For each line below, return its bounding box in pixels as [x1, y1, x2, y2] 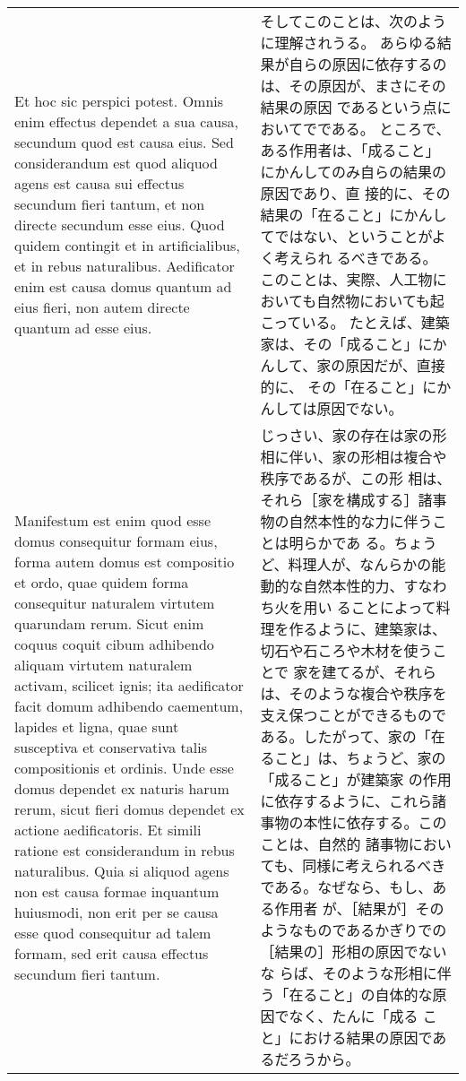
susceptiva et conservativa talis [14, 736, 208, 757]
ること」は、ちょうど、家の [260, 748, 446, 768]
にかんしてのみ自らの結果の [260, 161, 446, 182]
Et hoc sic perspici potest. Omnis [14, 91, 224, 111]
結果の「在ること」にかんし [260, 204, 447, 225]
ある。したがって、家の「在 [260, 726, 445, 747]
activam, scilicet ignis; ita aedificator [14, 674, 244, 696]
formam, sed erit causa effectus [14, 942, 209, 964]
